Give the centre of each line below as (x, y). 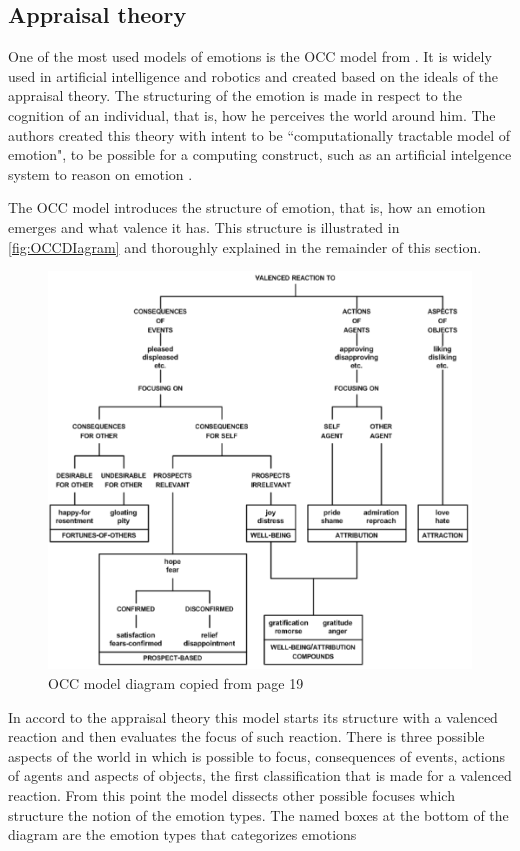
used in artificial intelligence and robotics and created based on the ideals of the (253, 75)
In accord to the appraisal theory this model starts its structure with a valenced (253, 716)
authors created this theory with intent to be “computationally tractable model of (259, 134)
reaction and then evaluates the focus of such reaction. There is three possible (246, 736)
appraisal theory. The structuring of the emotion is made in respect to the (235, 95)
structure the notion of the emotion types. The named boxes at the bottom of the (258, 814)
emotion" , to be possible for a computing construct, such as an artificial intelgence (260, 154)
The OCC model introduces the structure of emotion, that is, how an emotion (247, 207)
